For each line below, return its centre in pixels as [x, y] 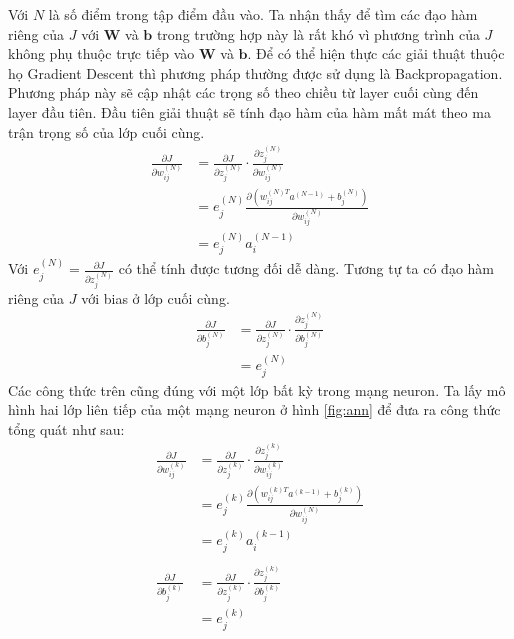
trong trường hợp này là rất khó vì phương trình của [318, 33]
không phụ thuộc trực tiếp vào [101, 53]
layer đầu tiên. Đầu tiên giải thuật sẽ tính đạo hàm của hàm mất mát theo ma [249, 111]
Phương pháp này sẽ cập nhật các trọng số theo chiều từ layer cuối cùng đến [243, 92]
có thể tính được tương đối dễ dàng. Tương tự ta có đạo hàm [306, 268]
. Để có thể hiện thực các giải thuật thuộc [376, 53]
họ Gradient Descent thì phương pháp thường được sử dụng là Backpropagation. [255, 72]
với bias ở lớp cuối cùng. [155, 298]
